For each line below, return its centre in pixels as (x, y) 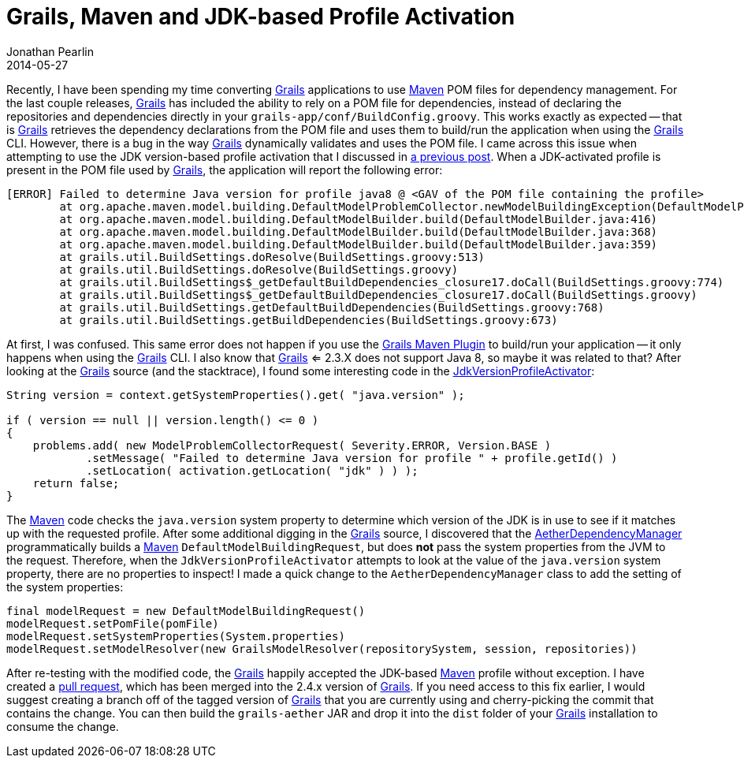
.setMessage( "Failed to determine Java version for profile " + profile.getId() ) (352, 458)
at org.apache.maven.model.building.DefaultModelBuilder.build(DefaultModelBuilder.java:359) (359, 244)
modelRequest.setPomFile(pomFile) (113, 623)
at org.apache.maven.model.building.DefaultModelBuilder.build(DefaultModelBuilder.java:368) (359, 231)
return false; (76, 483)
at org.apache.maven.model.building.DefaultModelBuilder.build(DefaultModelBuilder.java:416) (359, 219)
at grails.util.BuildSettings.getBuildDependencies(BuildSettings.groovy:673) (309, 320)
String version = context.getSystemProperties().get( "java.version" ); (236, 395)
